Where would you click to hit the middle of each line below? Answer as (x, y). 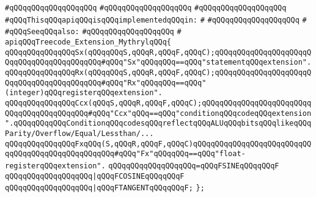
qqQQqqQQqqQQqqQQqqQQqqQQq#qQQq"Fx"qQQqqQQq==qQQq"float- (125, 154)
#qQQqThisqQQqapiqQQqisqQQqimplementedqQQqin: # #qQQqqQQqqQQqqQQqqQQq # (156, 20)
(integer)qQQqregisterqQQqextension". (84, 93)
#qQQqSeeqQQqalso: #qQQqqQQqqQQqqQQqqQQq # (93, 32)
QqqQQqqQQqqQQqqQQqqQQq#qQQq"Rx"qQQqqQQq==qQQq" (106, 83)
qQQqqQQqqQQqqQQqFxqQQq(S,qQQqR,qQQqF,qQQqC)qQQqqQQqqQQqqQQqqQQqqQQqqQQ (158, 144)
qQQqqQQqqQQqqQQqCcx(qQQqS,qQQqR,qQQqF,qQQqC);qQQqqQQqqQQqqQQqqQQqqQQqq (158, 103)
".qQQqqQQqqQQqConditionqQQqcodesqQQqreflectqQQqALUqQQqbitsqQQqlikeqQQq (158, 124)
